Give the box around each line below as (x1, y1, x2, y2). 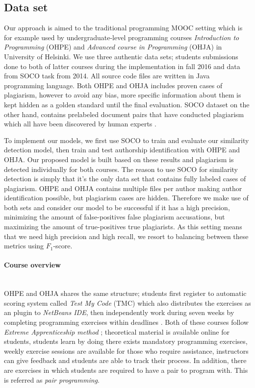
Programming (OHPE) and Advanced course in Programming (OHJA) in (4, 42, 222, 52)
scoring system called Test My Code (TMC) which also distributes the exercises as (4, 297, 251, 308)
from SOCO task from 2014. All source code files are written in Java (4, 71, 210, 81)
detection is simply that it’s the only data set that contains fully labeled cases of (4, 173, 246, 184)
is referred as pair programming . (4, 374, 100, 385)
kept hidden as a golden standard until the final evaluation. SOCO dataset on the (4, 99, 250, 109)
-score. (53, 241, 73, 251)
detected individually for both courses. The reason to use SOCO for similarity (4, 164, 238, 174)
